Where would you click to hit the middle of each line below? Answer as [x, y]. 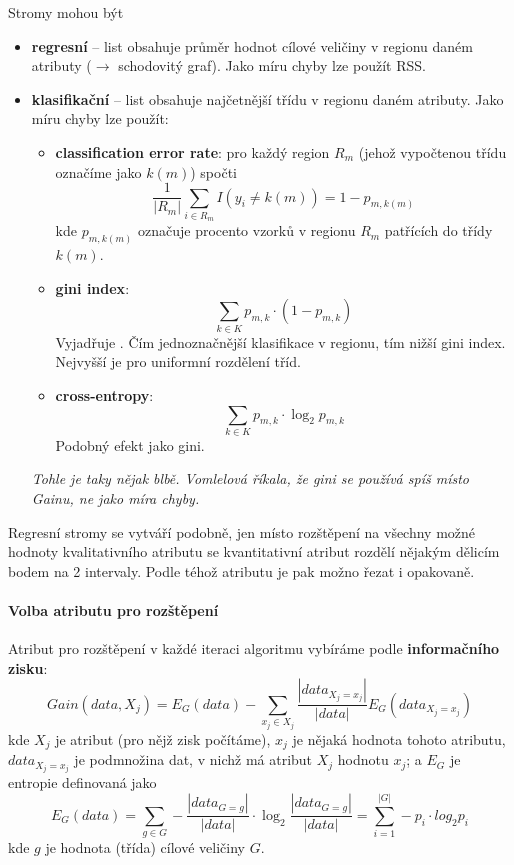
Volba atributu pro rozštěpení [113, 610]
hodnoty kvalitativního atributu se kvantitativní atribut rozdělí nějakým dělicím [254, 551]
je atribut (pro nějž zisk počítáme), [163, 738]
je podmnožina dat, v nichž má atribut [193, 759]
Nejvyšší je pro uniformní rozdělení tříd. [178, 361]
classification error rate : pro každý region [192, 151]
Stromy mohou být [66, 12]
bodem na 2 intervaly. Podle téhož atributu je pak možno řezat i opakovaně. [241, 570]
